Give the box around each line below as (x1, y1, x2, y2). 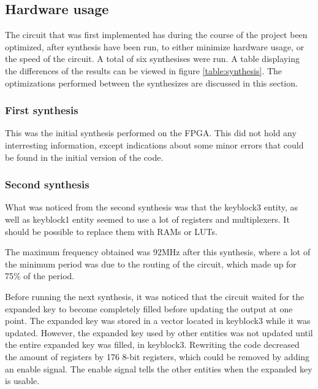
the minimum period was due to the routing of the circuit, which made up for (5, 257, 297, 270)
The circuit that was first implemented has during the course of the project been (5, 28, 308, 41)
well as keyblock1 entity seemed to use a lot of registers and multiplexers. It (5, 212, 290, 225)
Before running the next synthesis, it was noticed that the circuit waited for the (5, 290, 305, 302)
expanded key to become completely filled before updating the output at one (5, 302, 293, 315)
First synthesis (5, 102, 78, 118)
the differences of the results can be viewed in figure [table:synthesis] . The (5, 64, 282, 77)
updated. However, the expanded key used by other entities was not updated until (5, 326, 313, 339)
